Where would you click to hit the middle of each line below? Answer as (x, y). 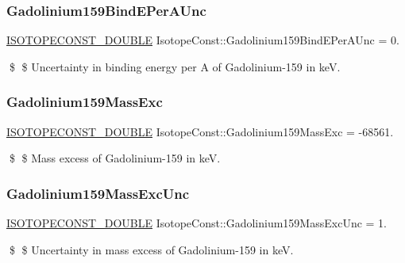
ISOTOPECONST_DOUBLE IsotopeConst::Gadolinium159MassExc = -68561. (200, 131)
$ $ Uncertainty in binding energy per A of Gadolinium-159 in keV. (175, 66)
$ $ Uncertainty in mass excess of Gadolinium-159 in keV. (151, 249)
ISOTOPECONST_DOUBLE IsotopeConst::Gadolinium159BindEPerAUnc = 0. (203, 40)
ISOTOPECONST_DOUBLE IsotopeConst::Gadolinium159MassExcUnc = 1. (197, 223)
